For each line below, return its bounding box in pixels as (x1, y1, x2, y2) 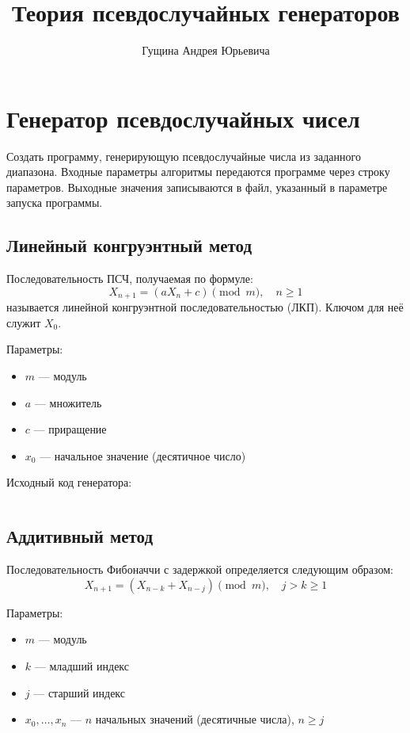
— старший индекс (33, 684, 126, 701)
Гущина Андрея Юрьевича (142, 42, 270, 59)
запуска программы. (6, 194, 103, 211)
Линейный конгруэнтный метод (6, 233, 252, 258)
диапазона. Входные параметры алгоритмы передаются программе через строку (6, 163, 390, 180)
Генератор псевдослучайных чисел (6, 101, 360, 134)
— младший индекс (34, 658, 130, 674)
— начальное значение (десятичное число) (40, 447, 246, 464)
